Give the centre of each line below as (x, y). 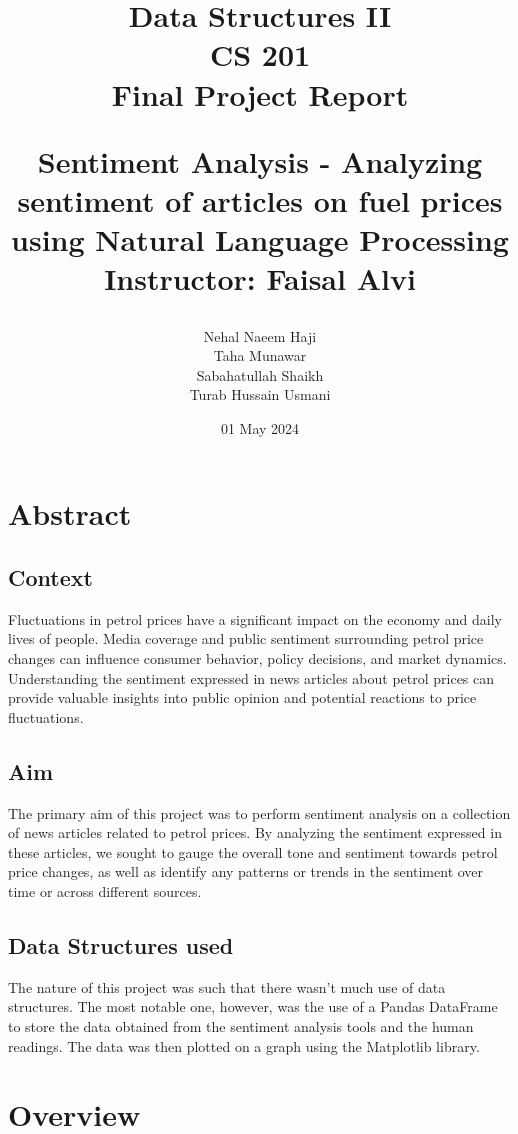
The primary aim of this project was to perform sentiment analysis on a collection (259, 812)
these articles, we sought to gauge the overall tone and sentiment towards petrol (253, 851)
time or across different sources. (105, 891)
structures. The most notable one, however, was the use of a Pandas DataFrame (253, 1006)
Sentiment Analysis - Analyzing (260, 160)
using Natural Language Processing (260, 239)
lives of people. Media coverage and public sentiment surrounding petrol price (246, 638)
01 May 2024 (260, 427)
